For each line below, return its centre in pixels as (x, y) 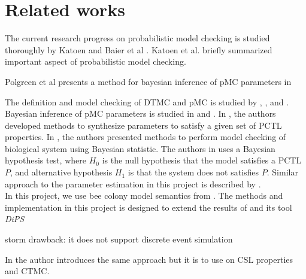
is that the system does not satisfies (193, 172)
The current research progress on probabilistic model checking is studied (137, 38)
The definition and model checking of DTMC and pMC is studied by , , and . (147, 101)
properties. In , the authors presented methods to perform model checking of (146, 137)
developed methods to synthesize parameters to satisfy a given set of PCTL (143, 125)
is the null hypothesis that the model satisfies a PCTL (202, 160)
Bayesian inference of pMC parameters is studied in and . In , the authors (140, 113)
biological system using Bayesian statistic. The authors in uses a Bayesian (140, 148)
